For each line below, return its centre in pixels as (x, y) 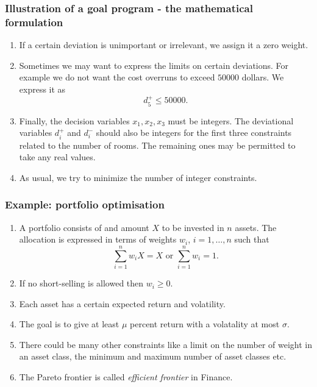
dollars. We (263, 77)
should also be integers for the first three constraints (194, 133)
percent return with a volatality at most (205, 324)
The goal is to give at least (69, 324)
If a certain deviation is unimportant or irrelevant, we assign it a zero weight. (164, 45)
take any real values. (57, 157)
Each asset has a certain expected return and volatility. (122, 303)
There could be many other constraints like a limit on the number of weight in (166, 344)
